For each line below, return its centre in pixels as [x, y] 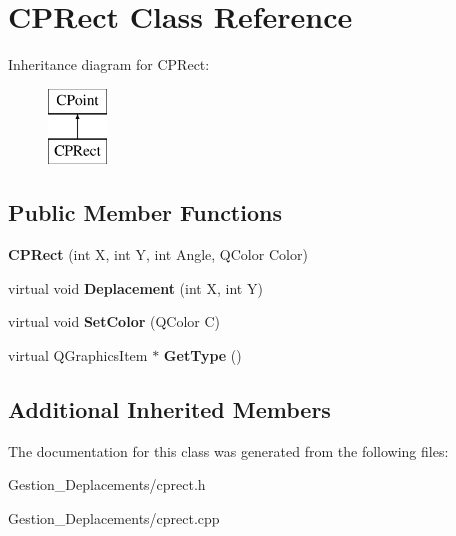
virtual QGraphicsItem [78, 354]
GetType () [202, 354]
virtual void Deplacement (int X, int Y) [135, 287]
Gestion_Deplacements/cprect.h [107, 484]
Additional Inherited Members [169, 408]
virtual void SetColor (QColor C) [114, 321]
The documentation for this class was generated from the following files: [228, 450]
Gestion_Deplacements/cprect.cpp [114, 517]
